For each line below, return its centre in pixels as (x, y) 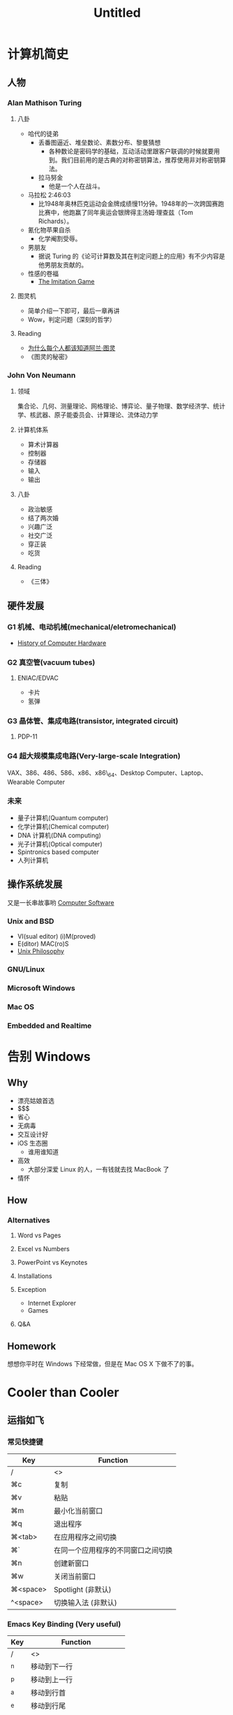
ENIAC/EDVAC (38, 678)
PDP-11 (27, 736)
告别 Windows (49, 1056)
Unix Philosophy (41, 951)
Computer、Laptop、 (176, 773)
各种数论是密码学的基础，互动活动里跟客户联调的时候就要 (131, 151)
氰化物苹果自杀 (49, 229)
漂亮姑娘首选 (36, 1100)
